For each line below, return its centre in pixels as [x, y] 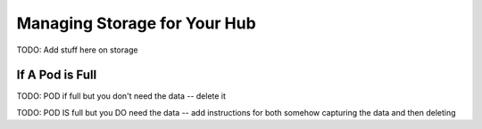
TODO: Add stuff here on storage [77, 50]
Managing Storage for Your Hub [136, 23]
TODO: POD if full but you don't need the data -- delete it [121, 96]
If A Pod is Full [57, 75]
